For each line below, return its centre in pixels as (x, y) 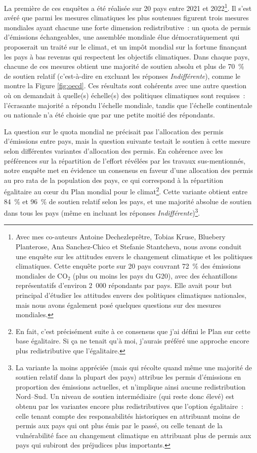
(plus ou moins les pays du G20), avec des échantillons (155, 275)
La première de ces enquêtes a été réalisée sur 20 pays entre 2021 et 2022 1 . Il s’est (128, 7)
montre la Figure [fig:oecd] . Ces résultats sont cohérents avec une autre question (125, 85)
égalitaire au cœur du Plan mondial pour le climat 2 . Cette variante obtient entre (126, 191)
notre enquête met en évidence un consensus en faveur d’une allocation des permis (128, 170)
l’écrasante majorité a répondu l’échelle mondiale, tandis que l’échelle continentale (128, 105)
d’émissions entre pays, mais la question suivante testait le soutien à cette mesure (127, 141)
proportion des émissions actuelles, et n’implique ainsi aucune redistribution (130, 386)
